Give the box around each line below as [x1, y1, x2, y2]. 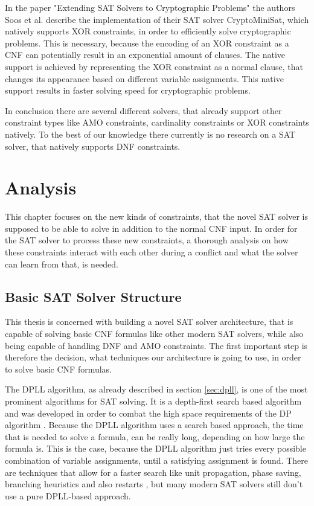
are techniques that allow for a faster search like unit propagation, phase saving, [5, 466, 301, 478]
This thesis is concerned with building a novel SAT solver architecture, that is [5, 315, 293, 328]
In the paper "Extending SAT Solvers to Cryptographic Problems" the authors [5, 1, 295, 13]
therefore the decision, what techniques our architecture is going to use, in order [5, 351, 301, 363]
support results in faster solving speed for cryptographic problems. [5, 84, 251, 97]
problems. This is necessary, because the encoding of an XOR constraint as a [5, 36, 289, 49]
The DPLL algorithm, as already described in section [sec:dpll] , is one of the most [5, 383, 308, 396]
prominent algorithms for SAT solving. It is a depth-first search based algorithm [5, 394, 302, 407]
